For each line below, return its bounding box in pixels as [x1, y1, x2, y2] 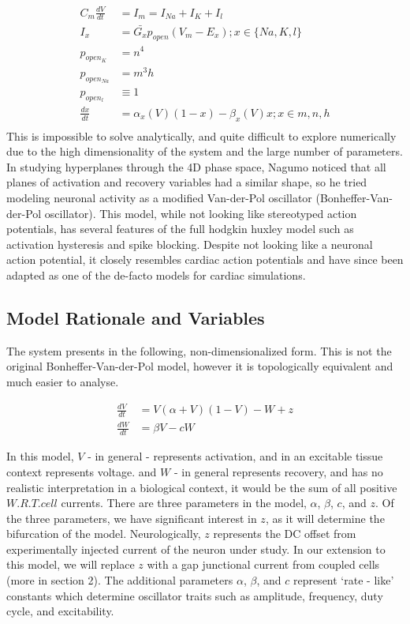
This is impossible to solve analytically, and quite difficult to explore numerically [6, 127, 397, 144]
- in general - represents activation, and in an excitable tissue [88, 448, 383, 464]
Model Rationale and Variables [6, 305, 265, 329]
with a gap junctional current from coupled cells [147, 556, 380, 573]
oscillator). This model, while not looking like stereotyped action [44, 205, 357, 221]
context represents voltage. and [6, 463, 157, 479]
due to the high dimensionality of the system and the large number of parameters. [6, 143, 403, 160]
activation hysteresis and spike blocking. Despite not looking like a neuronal [6, 235, 373, 252]
